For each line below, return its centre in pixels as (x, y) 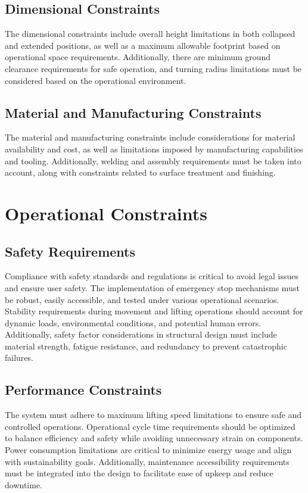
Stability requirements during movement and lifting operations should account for (154, 311)
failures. (19, 358)
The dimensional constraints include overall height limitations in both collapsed (150, 34)
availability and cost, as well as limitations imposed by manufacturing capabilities (154, 149)
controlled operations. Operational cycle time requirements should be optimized (150, 426)
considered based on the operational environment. (96, 80)
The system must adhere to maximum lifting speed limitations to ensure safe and (153, 415)
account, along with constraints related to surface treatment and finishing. (140, 172)
